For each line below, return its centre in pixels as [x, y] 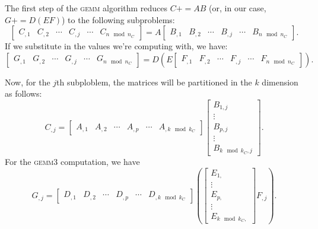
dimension [280, 82]
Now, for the [28, 82]
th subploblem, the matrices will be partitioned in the [154, 82]
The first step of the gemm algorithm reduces [86, 8]
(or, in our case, [238, 8]
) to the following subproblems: [118, 19]
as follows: [23, 93]
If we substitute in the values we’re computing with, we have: [116, 46]
